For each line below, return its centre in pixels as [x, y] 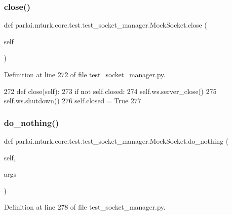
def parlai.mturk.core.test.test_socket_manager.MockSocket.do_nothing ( [116, 141]
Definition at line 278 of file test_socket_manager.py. [85, 207]
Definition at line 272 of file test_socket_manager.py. [85, 74]
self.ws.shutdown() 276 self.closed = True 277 [73, 101]
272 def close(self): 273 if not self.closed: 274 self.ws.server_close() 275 [110, 91]
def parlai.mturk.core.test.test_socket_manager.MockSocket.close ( [106, 25]
